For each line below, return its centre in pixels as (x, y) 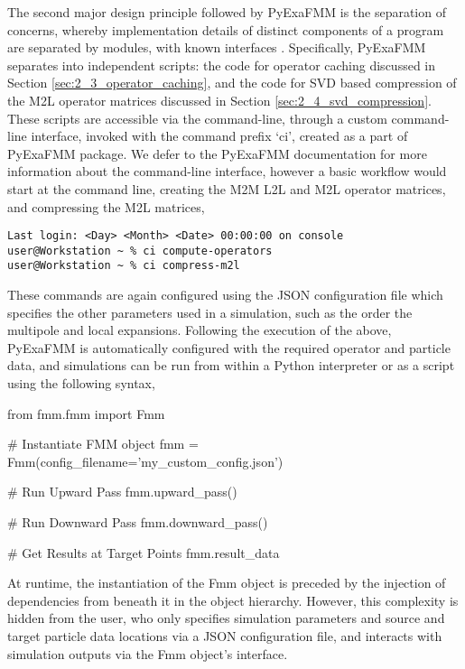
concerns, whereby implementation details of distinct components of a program (226, 29)
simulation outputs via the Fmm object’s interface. (148, 653)
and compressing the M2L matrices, (106, 206)
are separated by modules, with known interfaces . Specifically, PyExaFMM (217, 47)
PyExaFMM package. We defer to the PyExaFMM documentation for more (217, 153)
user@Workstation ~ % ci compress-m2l (124, 266)
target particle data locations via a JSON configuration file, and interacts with (225, 636)
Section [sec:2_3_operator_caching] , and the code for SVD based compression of (232, 83)
